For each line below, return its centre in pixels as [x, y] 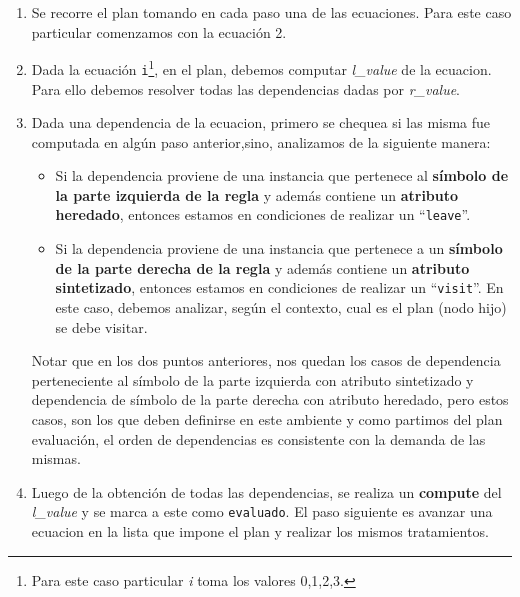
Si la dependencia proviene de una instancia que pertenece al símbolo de [282, 175]
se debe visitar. [101, 326]
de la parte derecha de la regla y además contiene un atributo [262, 267]
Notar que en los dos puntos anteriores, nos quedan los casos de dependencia [266, 360]
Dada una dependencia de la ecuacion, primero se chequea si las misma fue [261, 122]
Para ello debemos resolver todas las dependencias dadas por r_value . [246, 88]
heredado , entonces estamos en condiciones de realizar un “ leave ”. [263, 214]
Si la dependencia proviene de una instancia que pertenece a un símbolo [279, 248]
